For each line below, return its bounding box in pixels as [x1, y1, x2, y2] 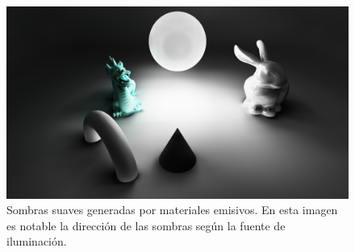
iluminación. [6, 233, 67, 250]
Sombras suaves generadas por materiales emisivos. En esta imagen [6, 201, 338, 218]
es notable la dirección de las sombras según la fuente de [6, 217, 286, 233]
